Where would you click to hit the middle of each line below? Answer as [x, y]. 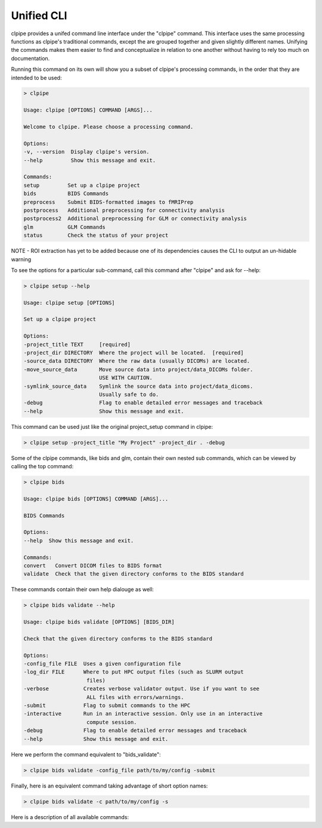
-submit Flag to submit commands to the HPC [107, 706]
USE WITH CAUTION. [126, 378]
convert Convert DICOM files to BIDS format [93, 566]
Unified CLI [39, 16]
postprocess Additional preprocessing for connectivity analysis [124, 210]
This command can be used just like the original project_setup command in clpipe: [112, 427]
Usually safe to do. [129, 394]
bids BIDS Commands [66, 194]
